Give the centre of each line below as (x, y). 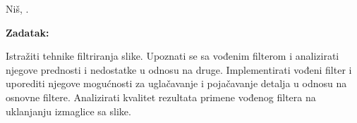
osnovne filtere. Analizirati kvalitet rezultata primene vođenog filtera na (161, 97)
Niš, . (17, 8)
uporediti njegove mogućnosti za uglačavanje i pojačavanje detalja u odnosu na (176, 83)
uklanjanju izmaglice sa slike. (68, 111)
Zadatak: (28, 32)
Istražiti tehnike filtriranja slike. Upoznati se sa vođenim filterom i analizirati (173, 56)
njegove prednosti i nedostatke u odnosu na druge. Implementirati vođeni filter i (179, 69)
